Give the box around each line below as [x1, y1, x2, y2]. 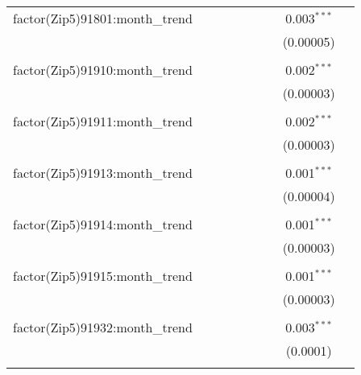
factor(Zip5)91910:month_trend [13, 60, 193, 79]
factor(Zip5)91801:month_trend [13, 9, 193, 27]
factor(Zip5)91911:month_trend [13, 112, 193, 130]
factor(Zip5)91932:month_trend [13, 318, 193, 336]
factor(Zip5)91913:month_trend [13, 163, 193, 182]
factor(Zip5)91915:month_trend [13, 266, 193, 285]
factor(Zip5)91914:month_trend [13, 215, 193, 233]
